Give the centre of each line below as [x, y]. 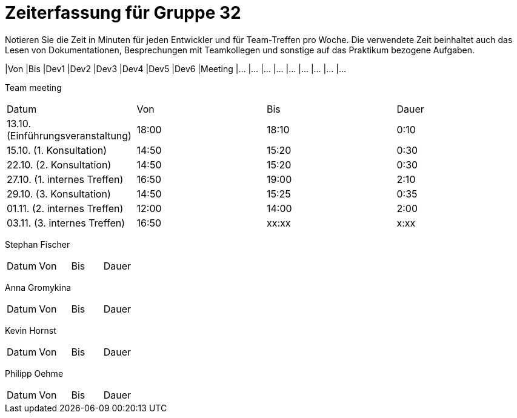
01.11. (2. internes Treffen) [65, 208]
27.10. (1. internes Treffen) [65, 179]
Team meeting [33, 87]
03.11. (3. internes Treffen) [66, 223]
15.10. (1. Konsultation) [57, 150]
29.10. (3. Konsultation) [59, 194]
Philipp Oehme [34, 373]
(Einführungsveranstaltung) [69, 135]
